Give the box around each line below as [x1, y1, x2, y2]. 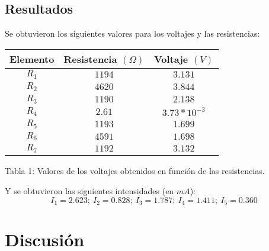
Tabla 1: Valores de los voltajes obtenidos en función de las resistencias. [5, 165, 265, 177]
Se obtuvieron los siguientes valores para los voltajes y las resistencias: [5, 27, 260, 40]
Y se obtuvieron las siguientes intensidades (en [5, 185, 174, 197]
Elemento [9, 52, 55, 66]
